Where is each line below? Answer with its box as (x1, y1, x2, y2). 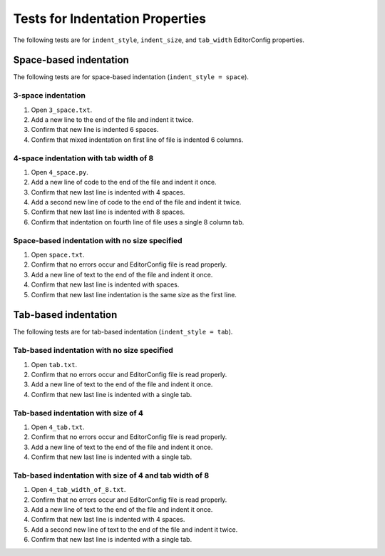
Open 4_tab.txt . (31, 423, 85, 431)
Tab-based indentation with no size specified (13, 346, 174, 356)
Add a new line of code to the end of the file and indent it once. (31, 178, 217, 187)
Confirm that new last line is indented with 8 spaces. (31, 207, 185, 217)
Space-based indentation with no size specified (13, 235, 183, 245)
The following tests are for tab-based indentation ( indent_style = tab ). (13, 328, 233, 336)
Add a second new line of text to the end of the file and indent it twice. (31, 525, 238, 534)
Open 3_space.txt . (31, 105, 93, 114)
